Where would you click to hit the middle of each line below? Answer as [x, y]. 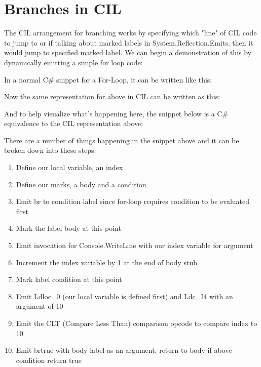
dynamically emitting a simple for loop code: [73, 62]
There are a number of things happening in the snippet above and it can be [122, 140]
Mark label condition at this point [69, 279]
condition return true [49, 360]
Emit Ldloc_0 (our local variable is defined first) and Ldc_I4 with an [124, 296]
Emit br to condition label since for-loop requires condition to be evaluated [133, 201]
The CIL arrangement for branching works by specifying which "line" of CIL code [130, 33]
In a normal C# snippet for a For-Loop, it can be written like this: [108, 79]
